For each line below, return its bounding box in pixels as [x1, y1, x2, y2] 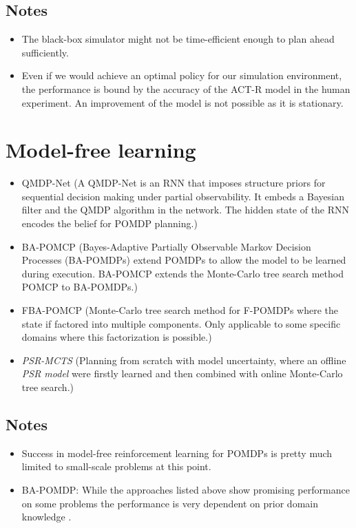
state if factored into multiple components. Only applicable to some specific [21, 316, 341, 330]
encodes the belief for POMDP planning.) [21, 216, 198, 231]
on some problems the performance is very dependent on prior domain [21, 496, 318, 510]
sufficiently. [21, 45, 69, 59]
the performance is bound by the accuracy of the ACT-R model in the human [21, 81, 350, 96]
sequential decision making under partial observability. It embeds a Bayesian [21, 189, 344, 203]
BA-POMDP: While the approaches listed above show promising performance [21, 483, 350, 496]
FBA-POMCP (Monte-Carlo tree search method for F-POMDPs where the [21, 303, 339, 317]
